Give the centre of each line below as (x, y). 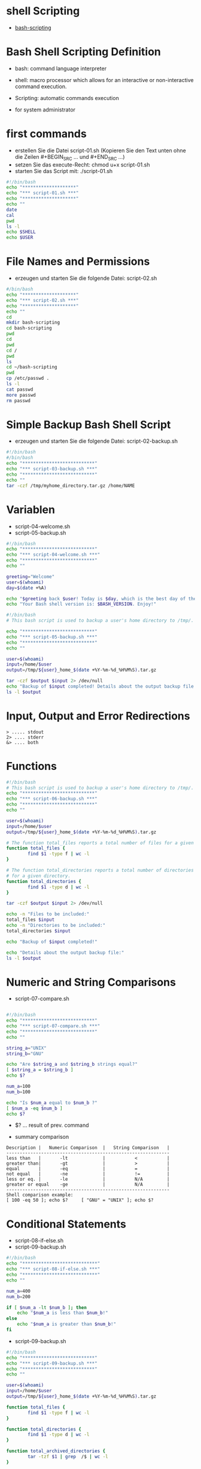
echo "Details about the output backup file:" (65, 953)
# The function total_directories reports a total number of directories (100, 870)
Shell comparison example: (40, 1195)
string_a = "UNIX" (26, 1048)
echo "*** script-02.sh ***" (42, 300)
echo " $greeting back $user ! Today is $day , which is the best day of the (101, 599)
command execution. (41, 86)
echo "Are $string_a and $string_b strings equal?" (72, 1065)
